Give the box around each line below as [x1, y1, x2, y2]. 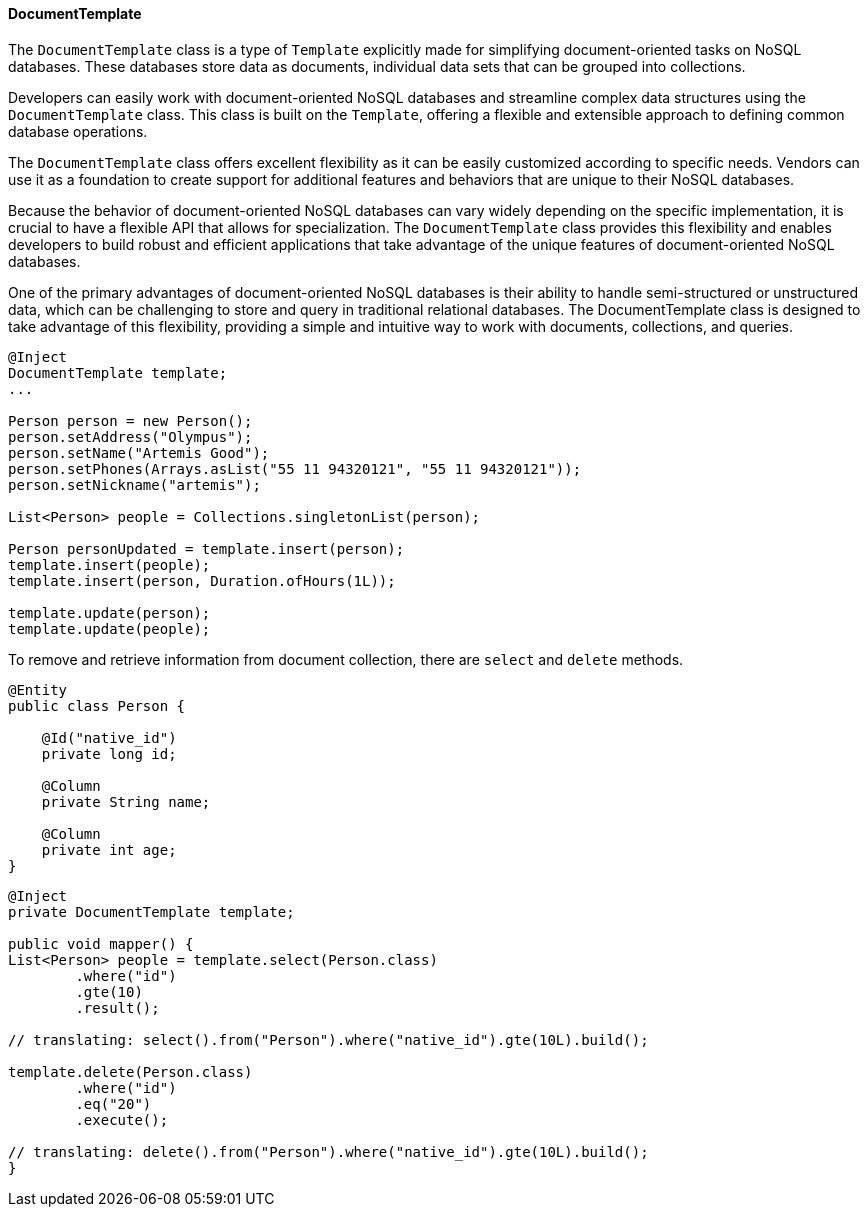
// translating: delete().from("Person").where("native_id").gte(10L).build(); [8, 1143, 649, 1160]
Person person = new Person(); [8, 412, 253, 429]
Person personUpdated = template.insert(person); [8, 540, 405, 557]
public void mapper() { [8, 935, 194, 952]
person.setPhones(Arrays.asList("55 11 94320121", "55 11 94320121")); [8, 460, 582, 477]
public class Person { [8, 697, 186, 714]
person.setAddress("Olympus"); [8, 428, 253, 445]
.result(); [75, 999, 160, 1016]
